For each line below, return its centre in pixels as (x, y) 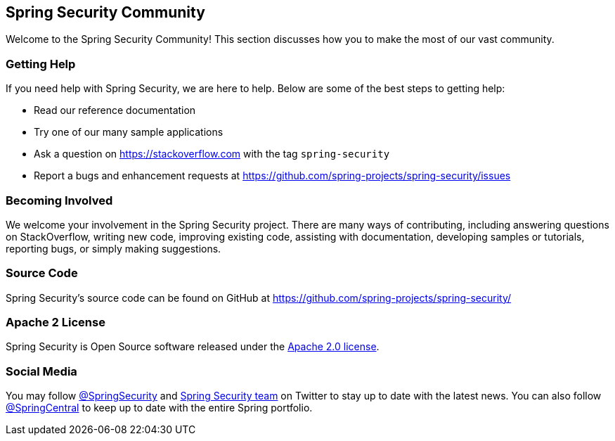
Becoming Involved (59, 200)
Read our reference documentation (115, 110)
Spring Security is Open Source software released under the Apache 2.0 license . (193, 347)
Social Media (41, 371)
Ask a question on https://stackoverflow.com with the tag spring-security (212, 154)
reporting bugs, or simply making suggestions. (114, 248)
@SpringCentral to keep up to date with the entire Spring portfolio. (159, 408)
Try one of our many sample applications (129, 132)
